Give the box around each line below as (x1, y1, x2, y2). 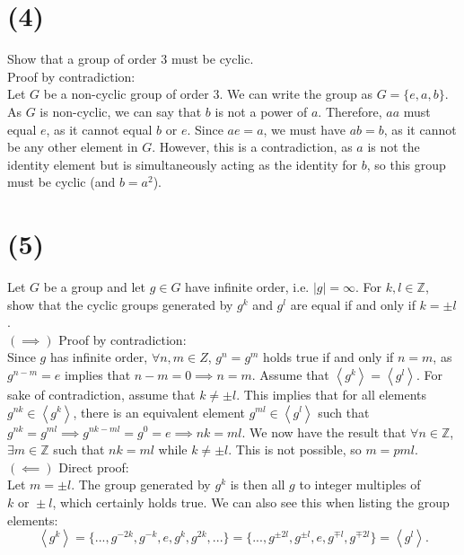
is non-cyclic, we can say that (39, 101, 202, 120)
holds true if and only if (263, 348, 394, 366)
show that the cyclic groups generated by (7, 295, 233, 313)
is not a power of (214, 101, 308, 120)
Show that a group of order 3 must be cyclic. (7, 49, 254, 68)
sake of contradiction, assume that (7, 384, 196, 403)
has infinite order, (49, 348, 148, 366)
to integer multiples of (299, 475, 421, 494)
